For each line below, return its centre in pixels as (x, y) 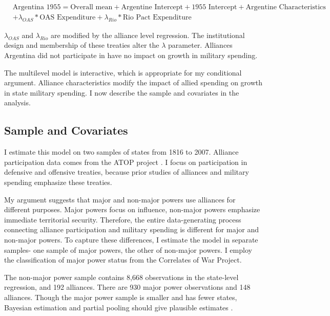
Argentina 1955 (37, 7)
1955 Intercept (214, 7)
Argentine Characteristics (286, 7)
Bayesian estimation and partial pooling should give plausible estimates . (119, 307)
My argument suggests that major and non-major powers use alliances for (120, 199)
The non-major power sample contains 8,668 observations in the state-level (121, 277)
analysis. (17, 103)
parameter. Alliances (200, 45)
